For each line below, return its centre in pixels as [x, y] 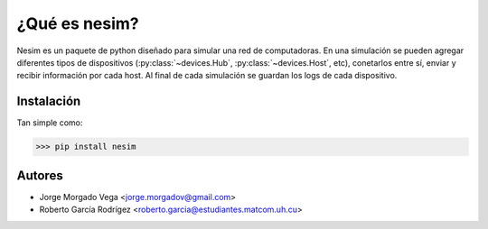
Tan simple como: [50, 123]
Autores [40, 175]
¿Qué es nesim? [78, 23]
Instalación [49, 101]
